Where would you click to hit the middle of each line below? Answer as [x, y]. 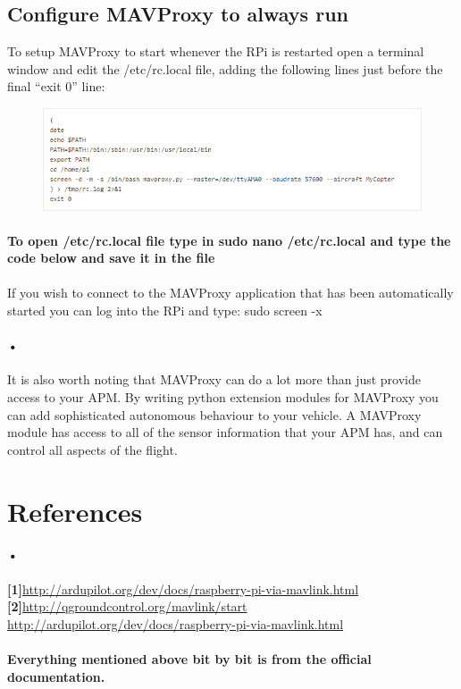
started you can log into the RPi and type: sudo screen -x [165, 311]
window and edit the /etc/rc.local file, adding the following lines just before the [225, 68]
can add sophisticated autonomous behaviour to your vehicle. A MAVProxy [214, 414]
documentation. [56, 676]
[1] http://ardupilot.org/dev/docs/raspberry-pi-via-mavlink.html [183, 588]
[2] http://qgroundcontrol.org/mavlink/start [127, 606]
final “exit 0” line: [56, 86]
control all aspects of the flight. [92, 449]
